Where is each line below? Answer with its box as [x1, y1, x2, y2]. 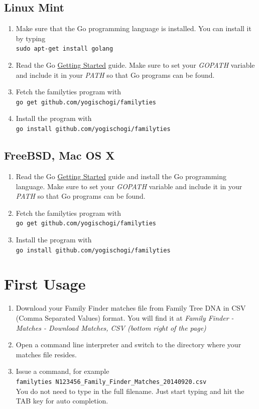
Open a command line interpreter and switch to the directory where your [16, 339, 241, 350]
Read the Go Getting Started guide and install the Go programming [16, 171, 226, 181]
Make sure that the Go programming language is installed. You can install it [16, 23, 251, 34]
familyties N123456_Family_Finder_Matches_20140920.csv [16, 378, 207, 385]
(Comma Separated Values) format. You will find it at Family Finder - [16, 312, 234, 323]
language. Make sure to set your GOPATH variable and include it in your [16, 181, 242, 191]
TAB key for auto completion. [16, 395, 108, 406]
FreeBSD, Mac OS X [4, 148, 115, 163]
